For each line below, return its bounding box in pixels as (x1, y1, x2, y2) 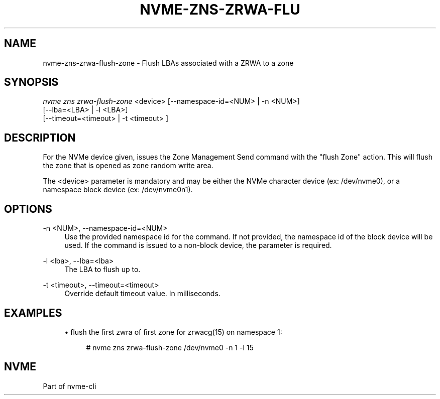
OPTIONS (4, 202, 52, 215)
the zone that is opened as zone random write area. (43, 161, 213, 170)
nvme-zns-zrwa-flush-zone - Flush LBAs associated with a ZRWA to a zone (43, 58, 294, 67)
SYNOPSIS (4, 76, 59, 89)
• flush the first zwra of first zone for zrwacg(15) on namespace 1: (64, 327, 282, 336)
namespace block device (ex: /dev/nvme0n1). (43, 185, 193, 194)
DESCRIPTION (4, 131, 76, 144)
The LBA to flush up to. (64, 265, 141, 274)
